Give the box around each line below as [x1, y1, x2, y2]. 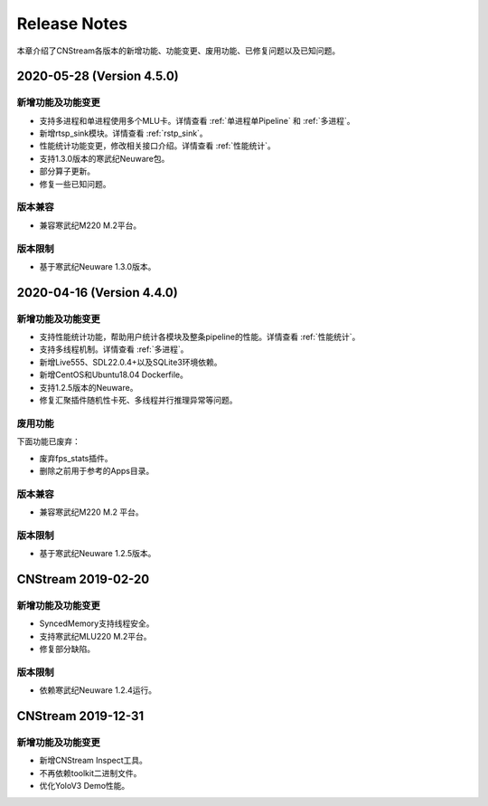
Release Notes [16, 14, 128, 33]
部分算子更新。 [39, 166, 95, 176]
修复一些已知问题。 [39, 178, 111, 189]
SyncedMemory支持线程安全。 [39, 618, 155, 629]
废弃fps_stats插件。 [39, 452, 113, 463]
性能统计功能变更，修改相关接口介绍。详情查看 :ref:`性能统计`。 [39, 140, 276, 151]
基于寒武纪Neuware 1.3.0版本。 [39, 261, 156, 271]
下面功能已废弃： [16, 436, 80, 447]
